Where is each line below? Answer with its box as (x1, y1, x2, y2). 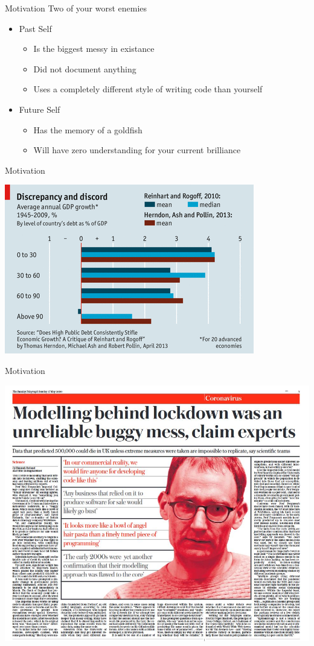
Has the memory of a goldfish (33, 123, 143, 136)
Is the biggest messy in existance (33, 42, 155, 55)
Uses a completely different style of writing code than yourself (33, 83, 263, 95)
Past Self (19, 22, 52, 34)
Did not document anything (33, 62, 136, 75)
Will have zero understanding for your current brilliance (33, 144, 241, 156)
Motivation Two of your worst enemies (5, 2, 147, 14)
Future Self (19, 103, 60, 115)
